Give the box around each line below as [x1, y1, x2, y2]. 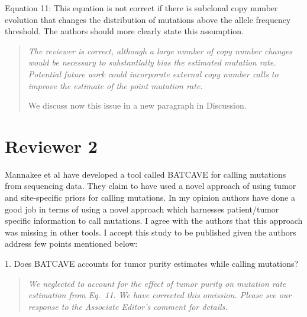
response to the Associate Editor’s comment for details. [28, 300, 228, 312]
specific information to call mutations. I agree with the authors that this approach [5, 214, 303, 227]
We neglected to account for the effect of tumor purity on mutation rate [28, 277, 286, 289]
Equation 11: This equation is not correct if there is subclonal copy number [5, 2, 278, 14]
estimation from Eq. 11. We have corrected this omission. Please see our [28, 289, 292, 301]
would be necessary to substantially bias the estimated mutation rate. [28, 56, 276, 68]
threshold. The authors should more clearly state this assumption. [5, 25, 244, 37]
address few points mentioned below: [5, 237, 138, 250]
